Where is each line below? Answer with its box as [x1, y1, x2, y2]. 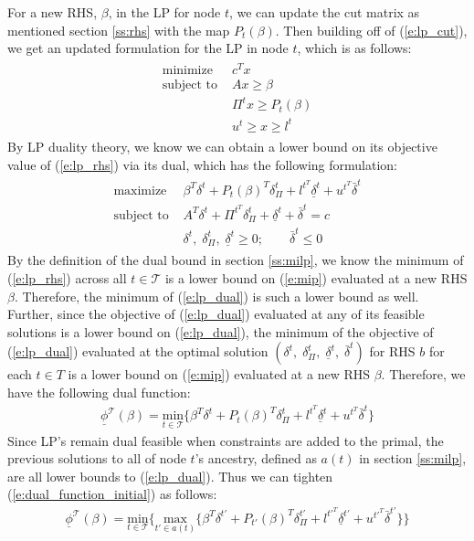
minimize [162, 63, 213, 77]
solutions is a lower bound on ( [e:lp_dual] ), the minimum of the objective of [7, 322, 434, 341]
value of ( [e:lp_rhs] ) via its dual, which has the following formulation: [7, 154, 397, 174]
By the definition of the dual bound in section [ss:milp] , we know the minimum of [7, 250, 464, 270]
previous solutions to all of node [7, 449, 186, 468]
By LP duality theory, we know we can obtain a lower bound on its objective [7, 137, 437, 156]
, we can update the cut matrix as [228, 3, 420, 21]
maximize [113, 184, 167, 197]
